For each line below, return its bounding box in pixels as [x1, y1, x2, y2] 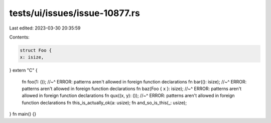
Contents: [9, 34, 30, 40]
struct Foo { [20, 47, 52, 53]
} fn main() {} [9, 111, 37, 117]
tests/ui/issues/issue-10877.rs [9, 7, 140, 18]
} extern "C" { [9, 67, 38, 73]
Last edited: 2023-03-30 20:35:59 [9, 25, 81, 31]
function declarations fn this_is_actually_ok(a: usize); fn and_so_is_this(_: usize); [22, 99, 187, 105]
